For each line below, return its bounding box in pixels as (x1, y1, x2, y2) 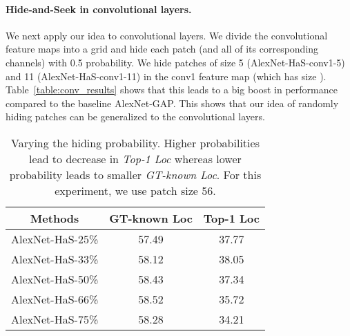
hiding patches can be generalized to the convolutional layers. (6, 109, 265, 124)
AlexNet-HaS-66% (11, 290, 99, 307)
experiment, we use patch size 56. (55, 182, 216, 198)
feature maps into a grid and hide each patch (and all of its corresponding (6, 41, 319, 56)
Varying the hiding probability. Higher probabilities (11, 134, 260, 151)
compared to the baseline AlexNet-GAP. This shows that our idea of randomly (6, 95, 339, 110)
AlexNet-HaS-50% (11, 270, 99, 287)
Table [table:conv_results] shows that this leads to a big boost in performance (6, 82, 338, 97)
